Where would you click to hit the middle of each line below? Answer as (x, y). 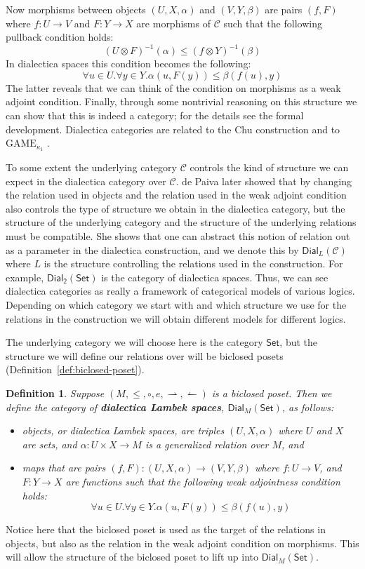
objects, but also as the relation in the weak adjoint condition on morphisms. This (182, 543)
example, (25, 277)
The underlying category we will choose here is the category (134, 342)
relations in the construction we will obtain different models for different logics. (176, 318)
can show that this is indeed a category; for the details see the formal (155, 115)
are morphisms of (173, 23)
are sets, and (49, 444)
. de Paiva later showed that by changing (264, 181)
